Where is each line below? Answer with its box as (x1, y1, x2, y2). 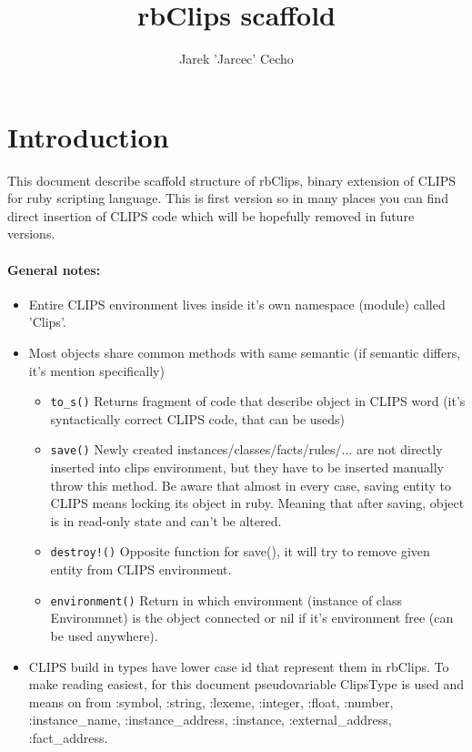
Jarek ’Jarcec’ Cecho (179, 49, 294, 68)
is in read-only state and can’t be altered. (50, 511, 282, 530)
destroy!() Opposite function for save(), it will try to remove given (50, 542, 430, 561)
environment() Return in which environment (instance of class (50, 590, 402, 609)
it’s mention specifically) (28, 361, 165, 380)
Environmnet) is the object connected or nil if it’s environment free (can (50, 608, 454, 627)
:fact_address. (28, 727, 108, 747)
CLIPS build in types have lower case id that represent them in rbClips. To (28, 656, 449, 676)
